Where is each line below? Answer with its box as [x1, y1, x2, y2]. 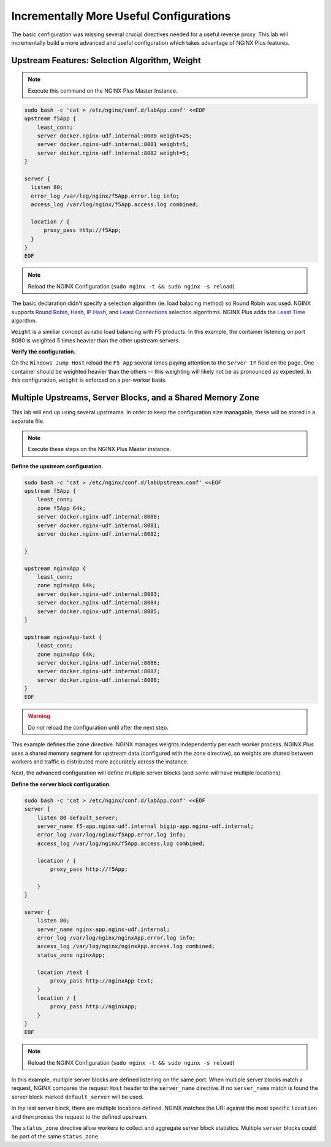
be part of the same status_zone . [11, 1133, 101, 1140]
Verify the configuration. [11, 348, 76, 355]
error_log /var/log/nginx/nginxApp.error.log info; [37, 935, 196, 941]
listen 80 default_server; [37, 814, 119, 821]
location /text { [37, 968, 89, 976]
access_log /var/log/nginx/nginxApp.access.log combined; [37, 943, 215, 950]
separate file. [11, 417, 45, 425]
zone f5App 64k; [37, 504, 86, 512]
